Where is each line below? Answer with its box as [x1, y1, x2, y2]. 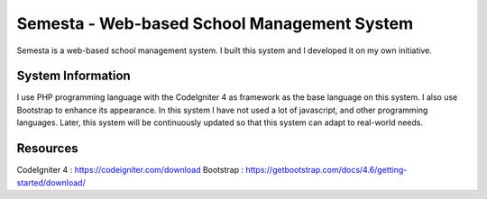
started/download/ [16, 176, 86, 188]
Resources [16, 140, 78, 157]
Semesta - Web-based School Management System [16, 14, 414, 33]
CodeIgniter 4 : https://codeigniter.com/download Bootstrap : [16, 165, 243, 176]
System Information [16, 68, 131, 84]
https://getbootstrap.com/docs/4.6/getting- [244, 165, 408, 176]
